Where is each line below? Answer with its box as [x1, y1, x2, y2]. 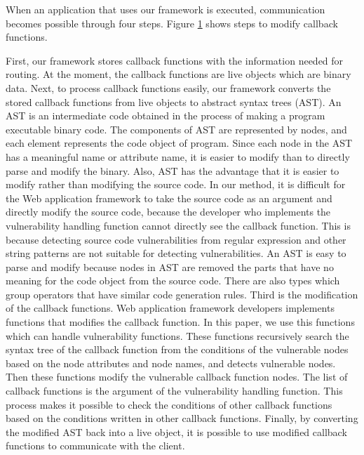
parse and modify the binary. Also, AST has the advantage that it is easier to [6, 163, 339, 178]
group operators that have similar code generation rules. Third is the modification [6, 286, 358, 301]
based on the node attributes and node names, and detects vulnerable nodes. [6, 355, 336, 370]
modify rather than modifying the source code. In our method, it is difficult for [6, 177, 346, 192]
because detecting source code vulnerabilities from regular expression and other [6, 232, 346, 246]
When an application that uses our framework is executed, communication [6, 2, 325, 16]
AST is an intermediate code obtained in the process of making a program [6, 108, 325, 123]
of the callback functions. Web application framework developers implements [6, 301, 335, 315]
